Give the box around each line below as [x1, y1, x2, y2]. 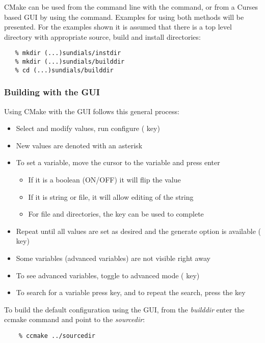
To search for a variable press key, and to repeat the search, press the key [16, 287, 246, 298]
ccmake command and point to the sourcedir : [4, 314, 145, 325]
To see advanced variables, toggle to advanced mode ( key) [16, 270, 200, 280]
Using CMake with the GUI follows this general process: [4, 105, 179, 116]
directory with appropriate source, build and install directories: [4, 31, 201, 42]
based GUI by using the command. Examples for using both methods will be [4, 11, 244, 22]
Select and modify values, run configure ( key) [16, 123, 160, 134]
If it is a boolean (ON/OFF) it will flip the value [28, 174, 181, 184]
